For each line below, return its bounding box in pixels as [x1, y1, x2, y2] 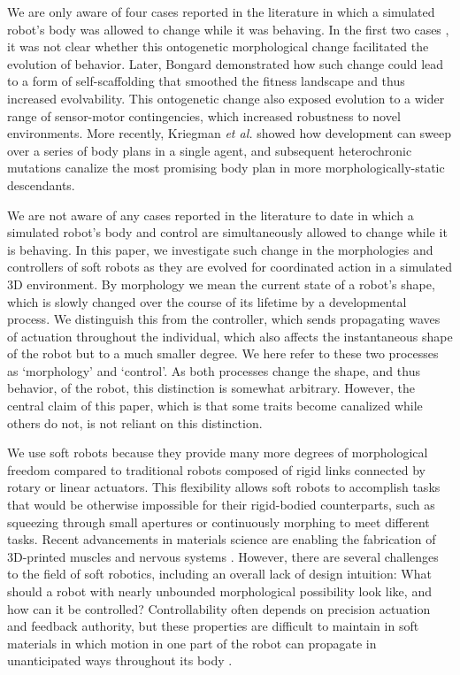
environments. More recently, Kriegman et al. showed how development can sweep [7, 124, 452, 142]
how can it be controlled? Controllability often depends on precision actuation [7, 599, 431, 617]
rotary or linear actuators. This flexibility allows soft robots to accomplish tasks [7, 478, 441, 496]
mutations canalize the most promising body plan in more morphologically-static [7, 158, 445, 177]
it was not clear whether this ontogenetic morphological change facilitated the [7, 37, 429, 56]
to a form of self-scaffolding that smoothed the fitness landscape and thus [7, 72, 405, 90]
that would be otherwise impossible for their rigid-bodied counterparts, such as [7, 495, 435, 514]
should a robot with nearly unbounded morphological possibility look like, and [7, 582, 432, 600]
